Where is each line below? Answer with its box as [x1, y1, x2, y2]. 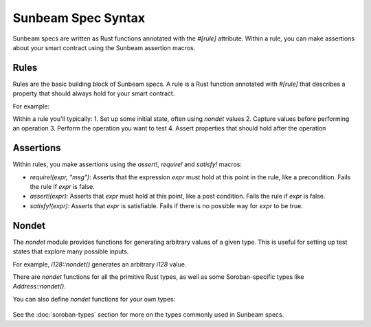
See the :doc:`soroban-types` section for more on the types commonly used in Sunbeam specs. [12, 311, 284, 319]
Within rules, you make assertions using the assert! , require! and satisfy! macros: [12, 160, 242, 168]
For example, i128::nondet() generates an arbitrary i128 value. [12, 260, 187, 268]
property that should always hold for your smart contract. [12, 89, 175, 98]
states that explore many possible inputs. [12, 247, 129, 256]
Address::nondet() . [12, 282, 67, 291]
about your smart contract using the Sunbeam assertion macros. [12, 43, 196, 52]
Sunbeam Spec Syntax [12, 10, 146, 25]
